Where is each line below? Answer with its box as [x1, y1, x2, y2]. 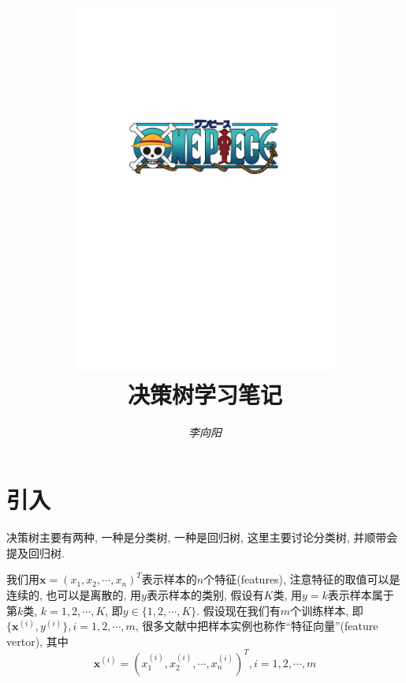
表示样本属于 [327, 586, 394, 602]
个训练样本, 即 [290, 602, 363, 618]
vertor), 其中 [6, 632, 69, 649]
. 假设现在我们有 [196, 602, 281, 618]
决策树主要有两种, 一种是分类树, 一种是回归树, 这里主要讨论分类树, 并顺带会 [6, 529, 398, 546]
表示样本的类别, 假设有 [146, 586, 264, 602]
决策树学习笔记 [127, 377, 282, 410]
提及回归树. [6, 544, 65, 561]
